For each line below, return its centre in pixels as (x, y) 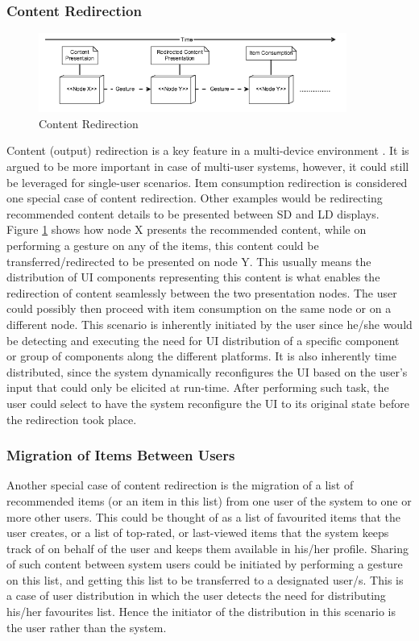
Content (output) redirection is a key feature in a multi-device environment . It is (208, 150)
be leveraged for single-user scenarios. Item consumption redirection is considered (207, 182)
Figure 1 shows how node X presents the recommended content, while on (187, 229)
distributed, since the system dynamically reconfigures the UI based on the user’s (207, 371)
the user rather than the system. (87, 627)
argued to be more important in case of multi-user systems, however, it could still (208, 166)
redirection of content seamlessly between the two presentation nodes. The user (202, 292)
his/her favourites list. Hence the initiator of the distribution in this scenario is (201, 612)
